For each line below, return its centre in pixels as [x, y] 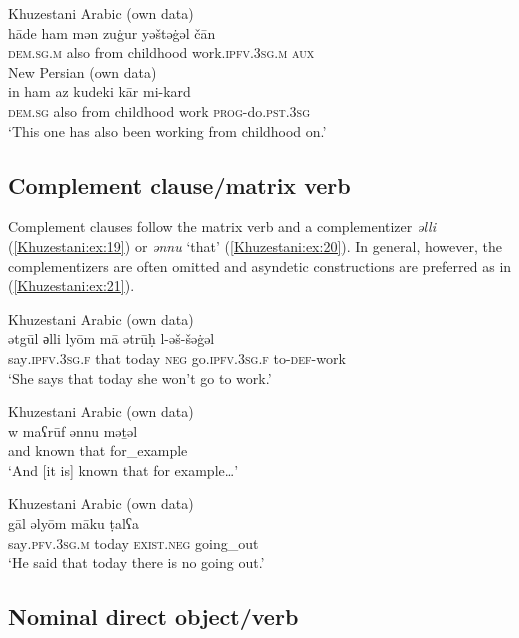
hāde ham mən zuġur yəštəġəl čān [112, 32]
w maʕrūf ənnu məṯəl [73, 430]
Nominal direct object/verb [153, 616]
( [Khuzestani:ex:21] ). [71, 285]
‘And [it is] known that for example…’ [123, 469]
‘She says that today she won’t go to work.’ [140, 377]
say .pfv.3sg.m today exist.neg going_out [133, 542]
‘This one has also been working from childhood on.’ [167, 130]
